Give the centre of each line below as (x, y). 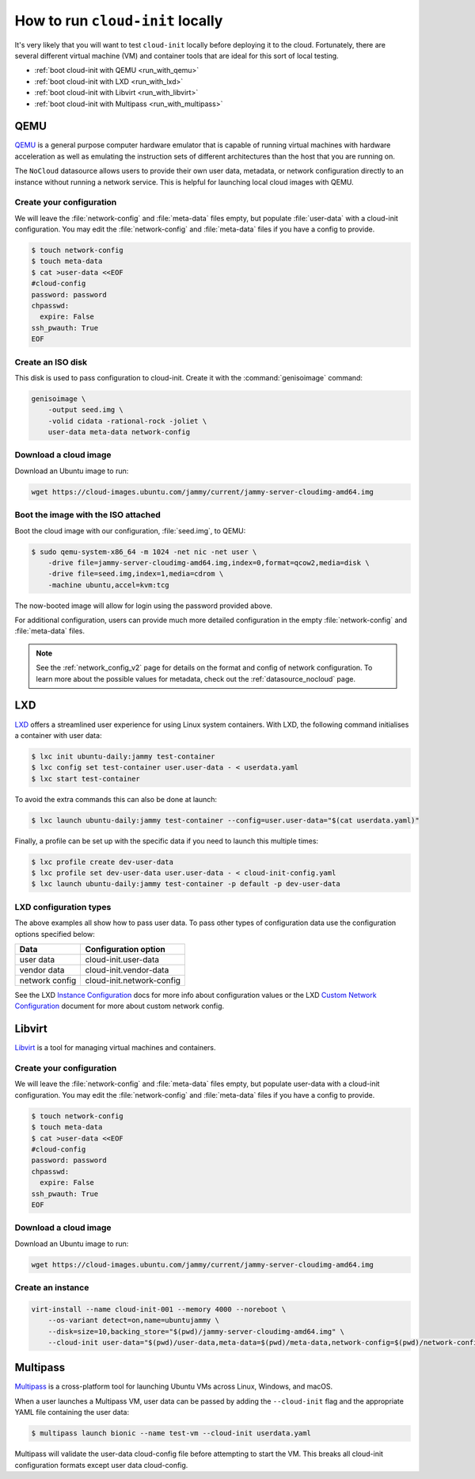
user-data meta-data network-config (119, 432)
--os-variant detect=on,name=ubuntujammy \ (133, 1320)
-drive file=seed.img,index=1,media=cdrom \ (136, 574)
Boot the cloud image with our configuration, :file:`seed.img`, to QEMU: (130, 530)
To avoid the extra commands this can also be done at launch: (116, 799)
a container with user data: (58, 735)
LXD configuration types (63, 907)
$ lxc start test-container (85, 778)
